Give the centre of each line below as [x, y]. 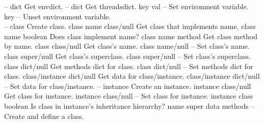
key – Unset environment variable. [58, 16]
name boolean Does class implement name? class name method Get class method [131, 36]
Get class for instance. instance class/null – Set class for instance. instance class [129, 96]
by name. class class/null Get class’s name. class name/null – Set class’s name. [127, 46]
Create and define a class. [44, 116]
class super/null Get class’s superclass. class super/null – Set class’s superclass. [127, 56]
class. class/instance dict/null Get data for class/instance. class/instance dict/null [132, 76]
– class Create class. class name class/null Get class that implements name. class [130, 26]
